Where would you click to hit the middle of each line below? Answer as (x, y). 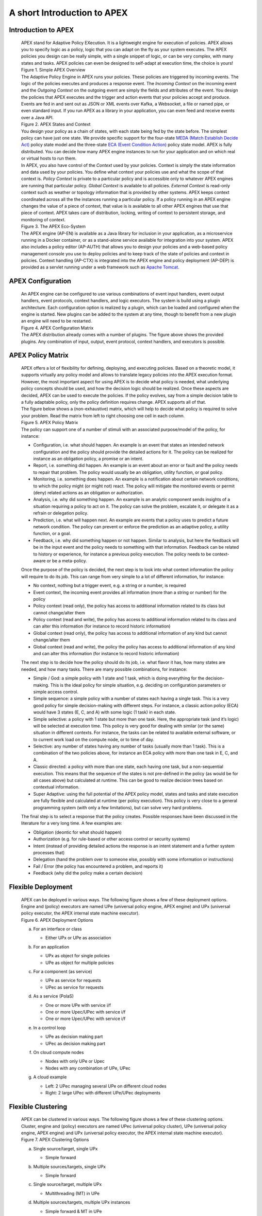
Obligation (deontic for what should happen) (77, 832)
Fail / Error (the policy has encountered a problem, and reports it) (98, 866)
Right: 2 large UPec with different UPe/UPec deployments (103, 1092)
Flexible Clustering (38, 1107)
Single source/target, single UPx (65, 1148)
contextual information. (57, 787)
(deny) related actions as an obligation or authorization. (89, 493)
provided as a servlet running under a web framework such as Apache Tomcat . (100, 267)
